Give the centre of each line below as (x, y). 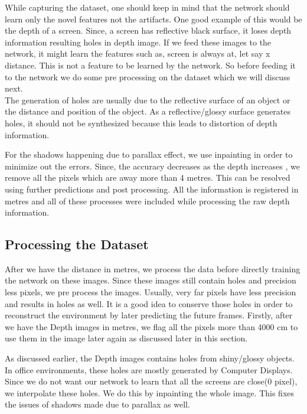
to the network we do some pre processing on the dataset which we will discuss (148, 76)
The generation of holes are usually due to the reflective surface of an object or (148, 100)
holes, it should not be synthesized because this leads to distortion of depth (141, 123)
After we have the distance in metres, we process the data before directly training (153, 268)
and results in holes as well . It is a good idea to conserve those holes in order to (149, 303)
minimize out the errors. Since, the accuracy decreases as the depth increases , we (152, 166)
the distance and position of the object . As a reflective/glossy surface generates (148, 111)
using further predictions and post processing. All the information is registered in (152, 189)
